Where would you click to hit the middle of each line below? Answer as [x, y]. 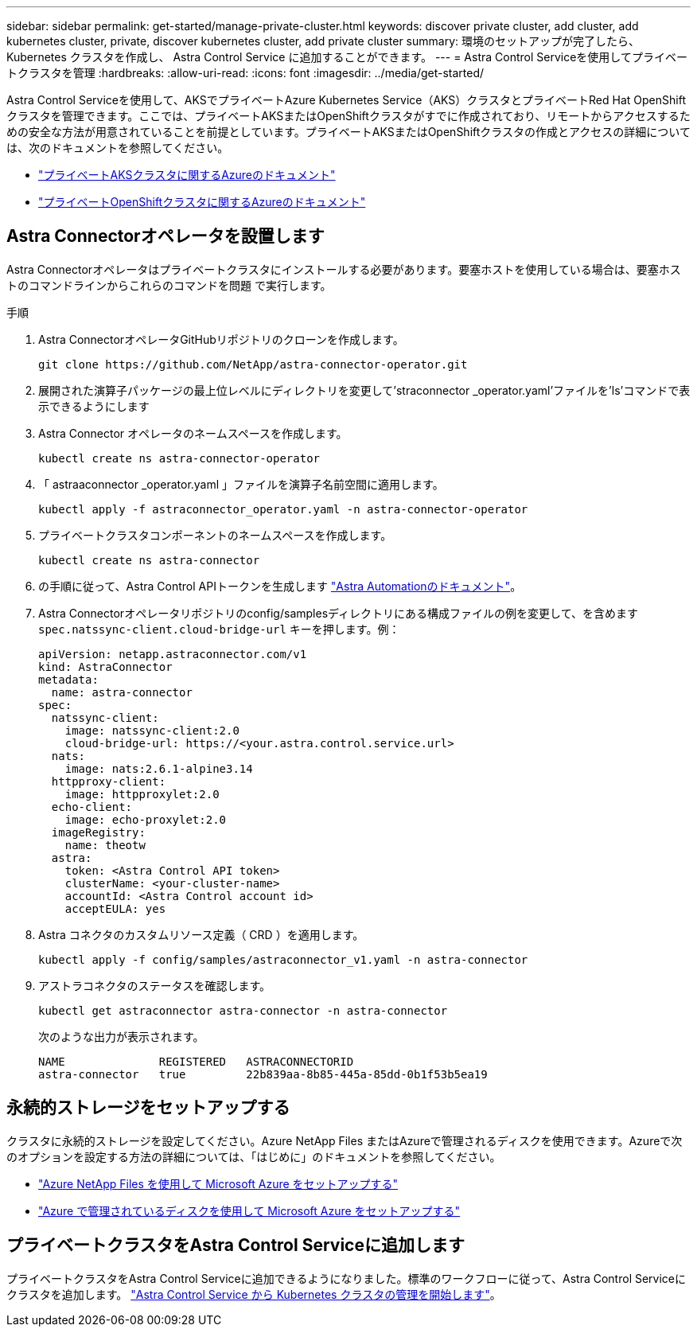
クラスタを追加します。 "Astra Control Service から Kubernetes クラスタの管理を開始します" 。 [254, 1294]
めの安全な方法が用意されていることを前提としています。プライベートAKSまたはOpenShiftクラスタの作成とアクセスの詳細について [348, 132]
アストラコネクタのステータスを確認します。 [155, 985]
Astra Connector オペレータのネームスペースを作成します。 [193, 433]
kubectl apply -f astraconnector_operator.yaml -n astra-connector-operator [283, 509]
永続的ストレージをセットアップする [148, 1108]
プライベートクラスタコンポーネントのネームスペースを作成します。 [215, 535]
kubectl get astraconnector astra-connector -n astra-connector [243, 1010]
